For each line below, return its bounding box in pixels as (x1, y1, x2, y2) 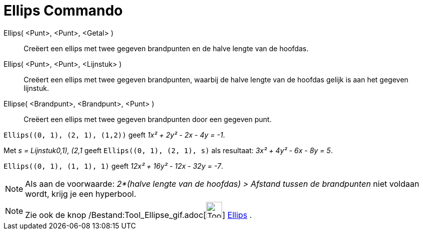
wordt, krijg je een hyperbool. (25, 188, 137, 199)
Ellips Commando (4, 2, 123, 19)
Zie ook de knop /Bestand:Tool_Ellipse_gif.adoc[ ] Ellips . (25, 209, 252, 220)
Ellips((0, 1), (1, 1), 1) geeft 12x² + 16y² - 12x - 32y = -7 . (4, 161, 224, 170)
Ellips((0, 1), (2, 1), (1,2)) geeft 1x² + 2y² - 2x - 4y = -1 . (4, 130, 225, 139)
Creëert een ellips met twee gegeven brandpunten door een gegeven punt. (24, 114, 272, 124)
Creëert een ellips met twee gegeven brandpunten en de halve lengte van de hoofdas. (24, 44, 308, 53)
